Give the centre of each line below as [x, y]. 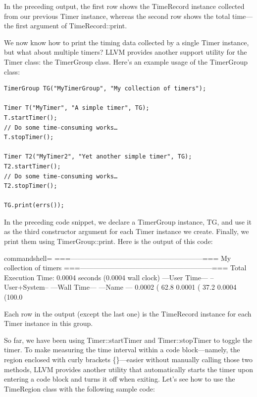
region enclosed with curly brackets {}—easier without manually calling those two [128, 359]
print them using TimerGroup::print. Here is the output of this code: [108, 241]
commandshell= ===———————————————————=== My [118, 258]
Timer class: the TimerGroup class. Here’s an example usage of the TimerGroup [126, 61]
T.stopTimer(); [29, 137]
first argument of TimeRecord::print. [72, 26]
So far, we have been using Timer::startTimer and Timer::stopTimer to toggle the [128, 340]
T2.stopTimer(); [31, 186]
